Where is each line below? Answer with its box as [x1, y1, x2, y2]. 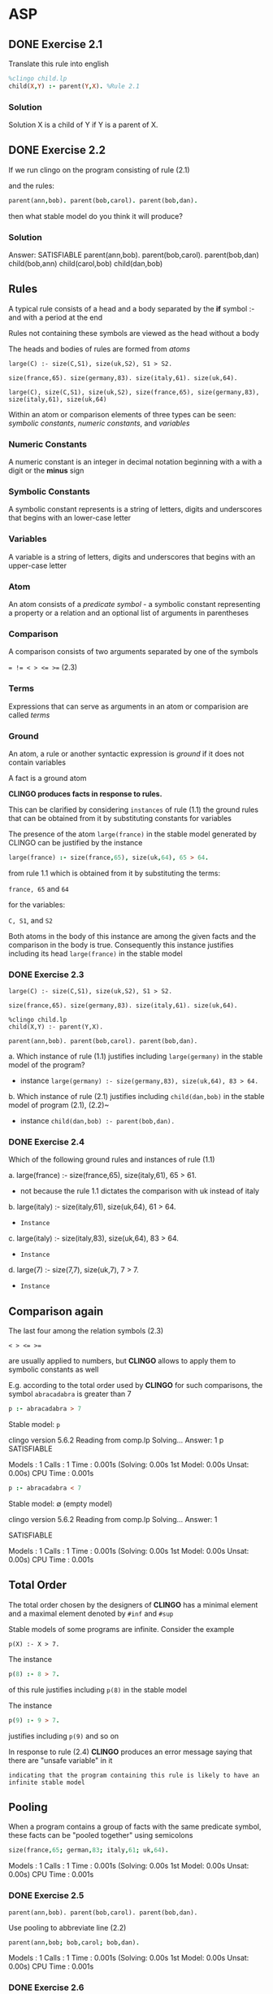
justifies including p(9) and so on [8, 1730, 119, 1741]
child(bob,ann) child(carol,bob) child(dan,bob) [8, 259, 163, 268]
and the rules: [8, 181, 55, 190]
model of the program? [8, 1060, 85, 1070]
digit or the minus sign [8, 465, 84, 476]
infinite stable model [8, 1778, 85, 1787]
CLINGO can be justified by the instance [8, 837, 143, 847]
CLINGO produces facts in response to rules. [8, 788, 162, 798]
